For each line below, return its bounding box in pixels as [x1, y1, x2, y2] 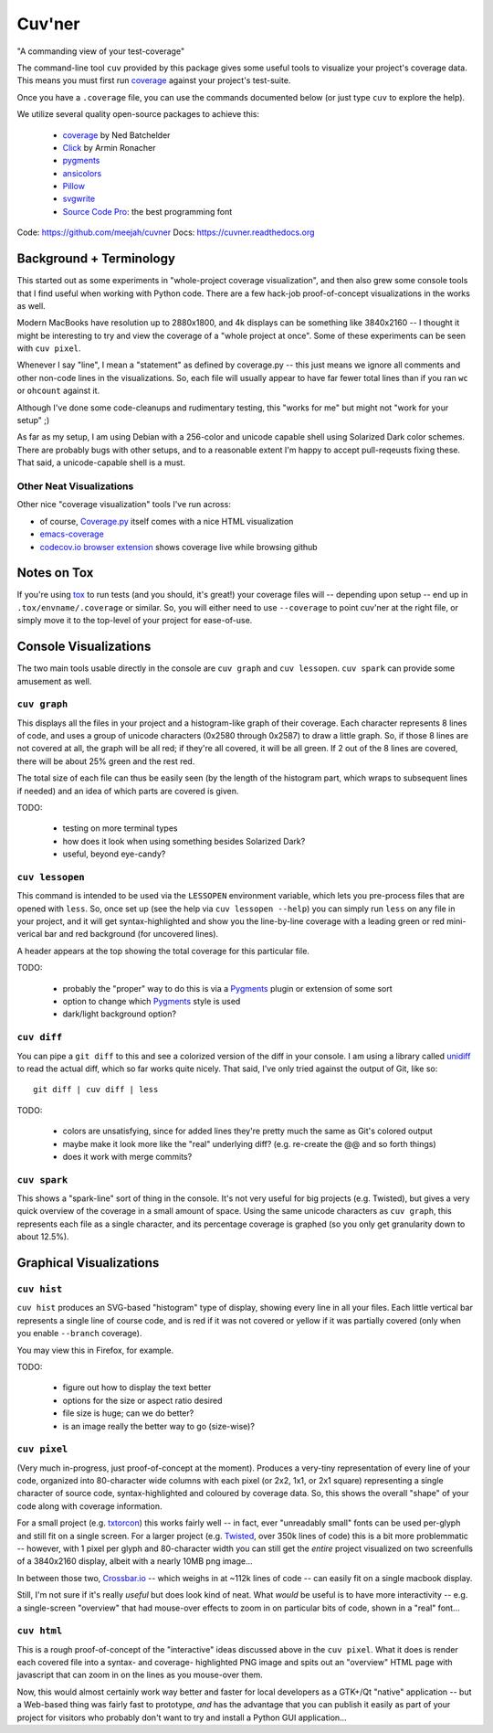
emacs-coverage [39, 528, 104, 539]
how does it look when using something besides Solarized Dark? [62, 835, 306, 846]
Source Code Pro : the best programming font [62, 206, 233, 217]
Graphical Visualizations [16, 1255, 160, 1271]
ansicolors [62, 167, 102, 178]
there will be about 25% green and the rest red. [16, 755, 195, 767]
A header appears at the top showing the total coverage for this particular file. [16, 945, 310, 956]
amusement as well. [16, 675, 92, 686]
